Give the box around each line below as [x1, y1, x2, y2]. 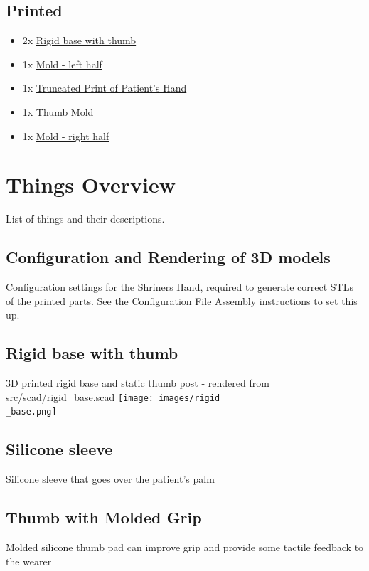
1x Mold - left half [22, 56, 102, 71]
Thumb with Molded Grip [6, 506, 202, 528]
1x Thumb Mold [22, 104, 94, 119]
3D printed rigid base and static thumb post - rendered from [6, 375, 269, 390]
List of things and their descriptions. [6, 211, 165, 226]
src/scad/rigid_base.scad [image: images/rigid [6, 389, 220, 404]
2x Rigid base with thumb [22, 33, 137, 48]
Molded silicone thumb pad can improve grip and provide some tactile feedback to [6, 539, 364, 554]
